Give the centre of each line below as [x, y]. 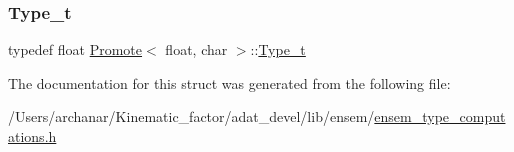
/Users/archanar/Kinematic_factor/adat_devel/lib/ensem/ [191, 116]
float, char [196, 49]
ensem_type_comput [440, 116]
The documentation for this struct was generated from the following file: [229, 82]
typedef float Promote [75, 49]
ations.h [32, 136]
